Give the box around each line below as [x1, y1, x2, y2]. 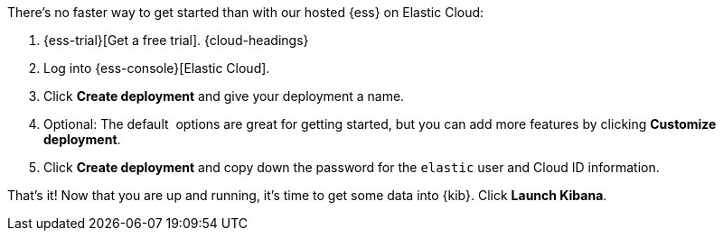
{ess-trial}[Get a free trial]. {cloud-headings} [43, 32, 309, 48]
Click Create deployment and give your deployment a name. [43, 88, 405, 104]
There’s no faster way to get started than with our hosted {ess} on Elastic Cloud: [7, 5, 484, 20]
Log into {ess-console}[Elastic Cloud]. [43, 60, 270, 76]
